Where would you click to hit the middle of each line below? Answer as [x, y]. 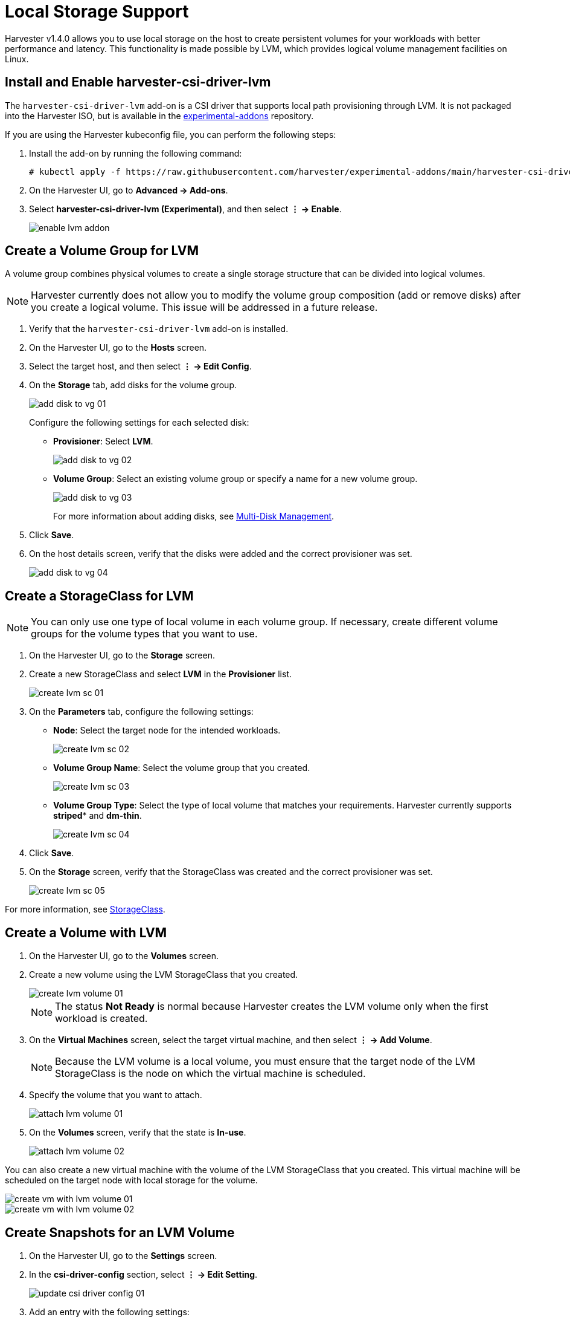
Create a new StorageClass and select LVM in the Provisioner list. [161, 674]
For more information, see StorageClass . [85, 909]
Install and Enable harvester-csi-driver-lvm [138, 82]
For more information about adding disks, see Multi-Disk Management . [194, 516]
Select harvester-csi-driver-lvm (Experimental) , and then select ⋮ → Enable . [185, 209]
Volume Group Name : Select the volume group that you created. [182, 768]
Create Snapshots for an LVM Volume [120, 1232]
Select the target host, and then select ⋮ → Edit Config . [140, 366]
